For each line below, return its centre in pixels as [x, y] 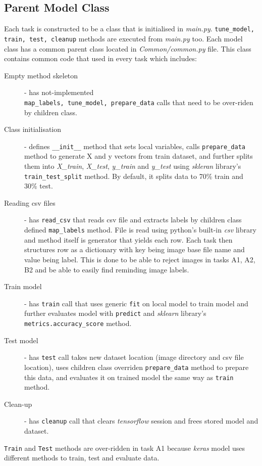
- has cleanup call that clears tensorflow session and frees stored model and [141, 421]
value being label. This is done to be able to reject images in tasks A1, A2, [140, 259]
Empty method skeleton [41, 75]
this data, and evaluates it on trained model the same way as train [129, 377]
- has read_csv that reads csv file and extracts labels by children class [133, 220]
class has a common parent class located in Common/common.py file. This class [128, 48]
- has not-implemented [59, 92]
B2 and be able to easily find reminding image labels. [107, 269]
